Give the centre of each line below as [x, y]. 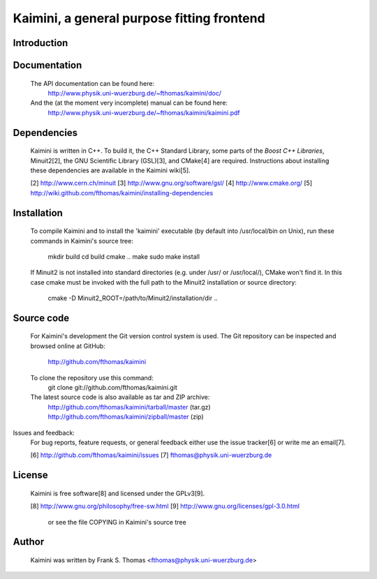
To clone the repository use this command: [92, 377]
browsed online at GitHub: [68, 346]
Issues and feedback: [44, 433]
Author [29, 542]
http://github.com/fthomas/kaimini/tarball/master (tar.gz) [129, 407]
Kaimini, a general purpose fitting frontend [139, 18]
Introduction [40, 43]
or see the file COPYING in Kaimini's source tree [117, 522]
